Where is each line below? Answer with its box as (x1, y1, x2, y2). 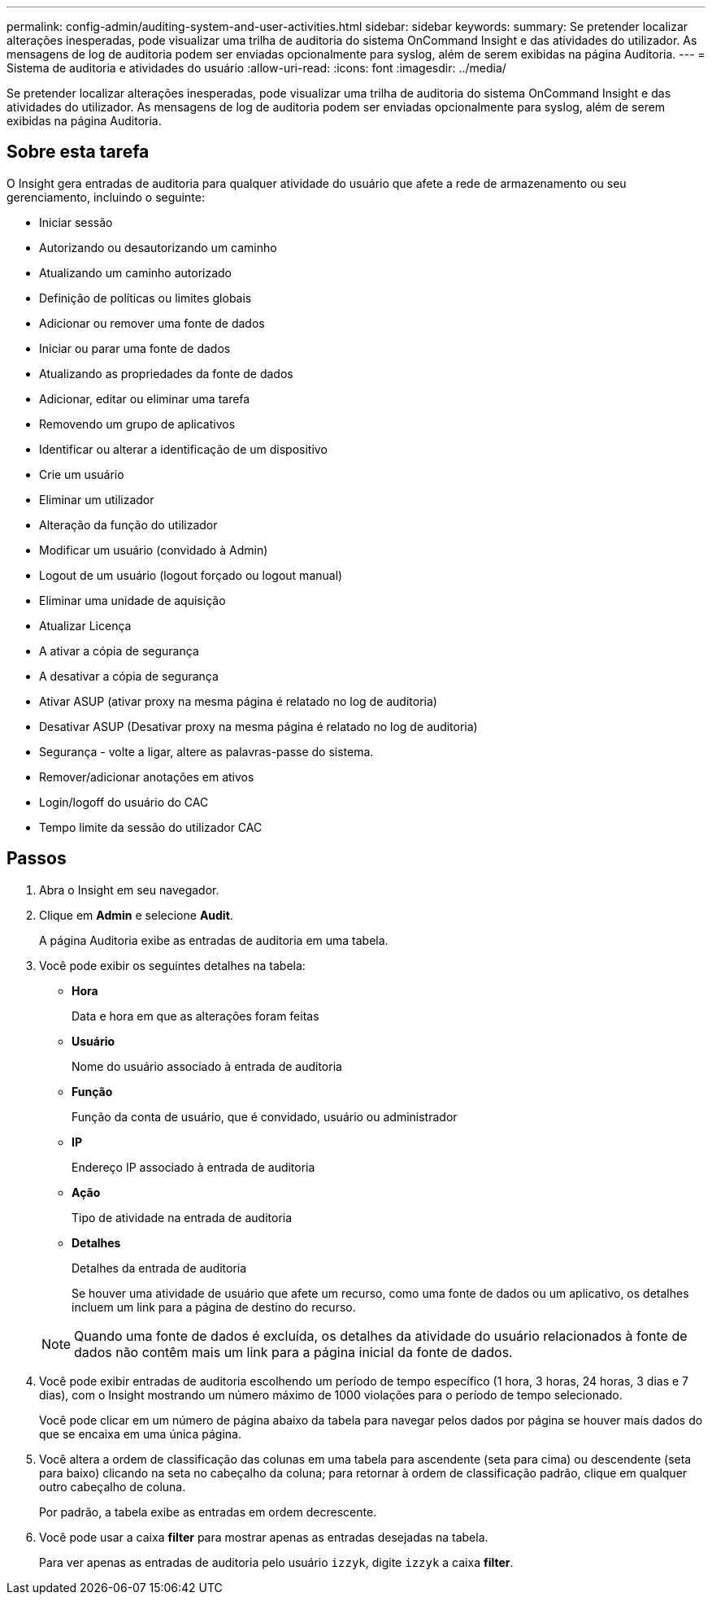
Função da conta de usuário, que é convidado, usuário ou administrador (72, 1109, 458, 1124)
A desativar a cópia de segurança (39, 668, 219, 683)
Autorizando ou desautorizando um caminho (39, 240, 277, 255)
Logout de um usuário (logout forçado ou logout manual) (39, 568, 343, 582)
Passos (7, 848, 67, 869)
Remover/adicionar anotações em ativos (39, 769, 254, 784)
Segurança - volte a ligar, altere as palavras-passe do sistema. (39, 744, 374, 759)
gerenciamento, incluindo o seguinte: (7, 189, 205, 204)
